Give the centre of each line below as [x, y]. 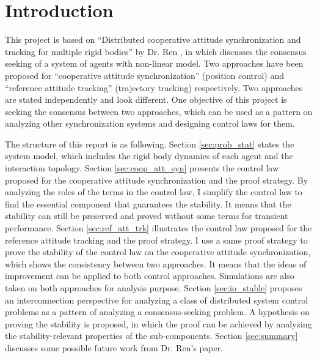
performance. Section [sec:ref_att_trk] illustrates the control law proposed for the [158, 228]
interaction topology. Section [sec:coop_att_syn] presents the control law [142, 168]
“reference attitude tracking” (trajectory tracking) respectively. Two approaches [154, 87]
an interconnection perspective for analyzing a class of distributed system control [157, 300]
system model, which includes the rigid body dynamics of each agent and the [149, 156]
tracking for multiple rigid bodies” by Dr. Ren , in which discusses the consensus [156, 51]
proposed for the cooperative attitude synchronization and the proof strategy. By [157, 180]
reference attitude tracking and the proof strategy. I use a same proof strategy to [156, 240]
